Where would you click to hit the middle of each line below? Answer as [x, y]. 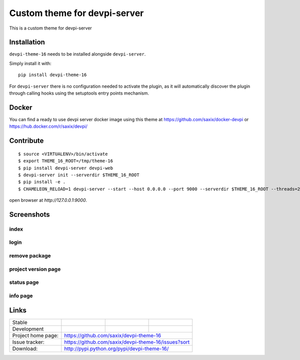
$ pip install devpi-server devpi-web [66, 168]
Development [28, 329]
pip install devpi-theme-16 [52, 75]
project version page [35, 269]
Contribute [26, 141]
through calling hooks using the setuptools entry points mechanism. [79, 93]
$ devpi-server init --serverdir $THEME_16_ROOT [79, 175]
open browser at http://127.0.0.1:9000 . [48, 200]
